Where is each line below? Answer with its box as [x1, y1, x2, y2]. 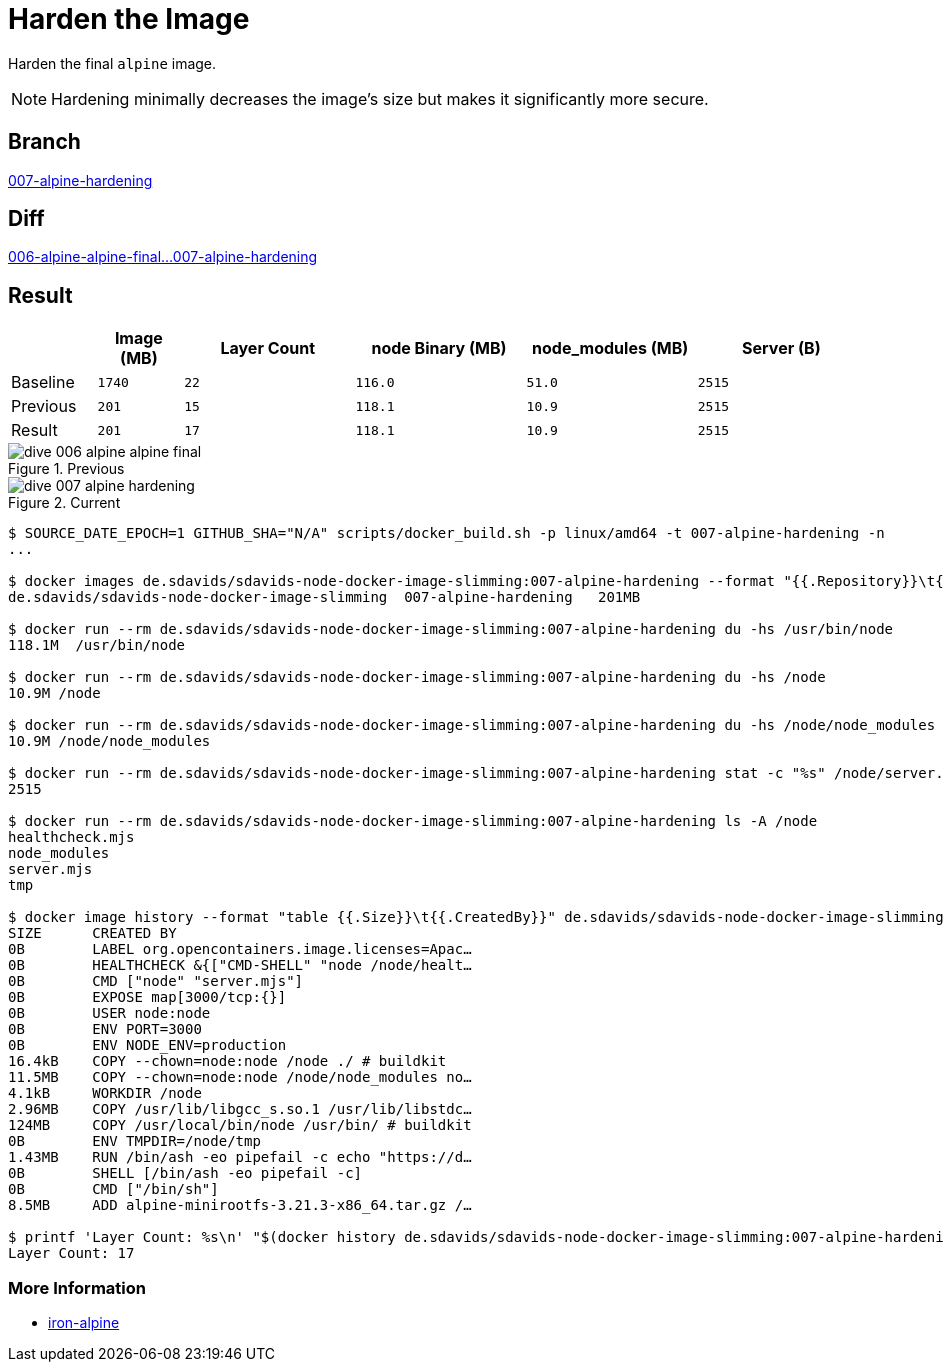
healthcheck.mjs [8, 829, 135, 846]
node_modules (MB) [532, 338, 689, 359]
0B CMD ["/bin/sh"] [8, 1181, 219, 1198]
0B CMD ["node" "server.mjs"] [8, 973, 304, 990]
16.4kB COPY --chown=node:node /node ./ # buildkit [8, 1053, 447, 1070]
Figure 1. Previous [8, 460, 125, 478]
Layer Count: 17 [8, 1245, 135, 1262]
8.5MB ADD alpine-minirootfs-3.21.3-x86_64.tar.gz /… [8, 1197, 472, 1214]
